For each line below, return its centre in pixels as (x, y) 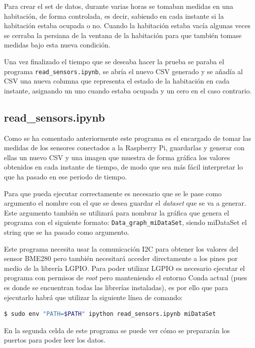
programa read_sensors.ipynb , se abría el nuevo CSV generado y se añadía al (124, 71)
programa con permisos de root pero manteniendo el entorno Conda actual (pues (126, 278)
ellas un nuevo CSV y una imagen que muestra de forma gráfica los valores (117, 157)
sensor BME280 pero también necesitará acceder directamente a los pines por (121, 258)
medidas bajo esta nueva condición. (57, 45)
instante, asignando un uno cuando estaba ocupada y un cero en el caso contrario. (128, 90)
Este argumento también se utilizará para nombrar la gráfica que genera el (117, 212)
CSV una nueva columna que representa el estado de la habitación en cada (117, 81)
